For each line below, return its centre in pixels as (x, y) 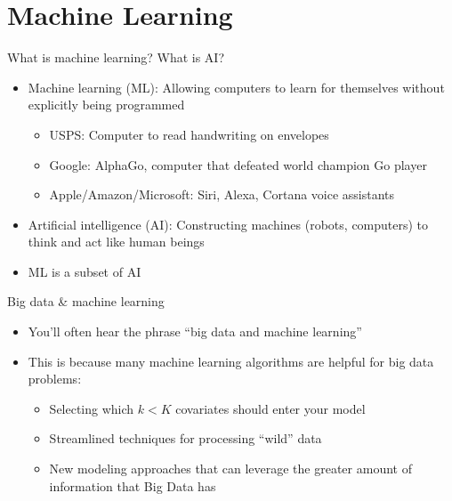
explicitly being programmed (106, 105)
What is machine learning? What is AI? (116, 57)
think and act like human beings (116, 242)
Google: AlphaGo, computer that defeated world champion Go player (238, 164)
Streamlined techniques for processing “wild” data (186, 438)
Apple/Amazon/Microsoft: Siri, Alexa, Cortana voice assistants (222, 194)
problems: (55, 379)
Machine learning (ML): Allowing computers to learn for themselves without (236, 87)
